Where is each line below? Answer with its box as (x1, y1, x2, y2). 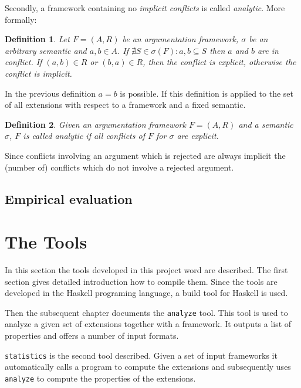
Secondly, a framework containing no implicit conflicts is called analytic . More (5, 2, 285, 13)
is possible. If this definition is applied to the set (120, 87, 293, 99)
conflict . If (5, 56, 42, 68)
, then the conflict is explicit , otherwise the (143, 56, 296, 68)
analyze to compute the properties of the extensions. (5, 372, 196, 384)
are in (257, 44, 279, 56)
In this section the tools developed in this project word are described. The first (5, 264, 288, 276)
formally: (5, 13, 37, 25)
